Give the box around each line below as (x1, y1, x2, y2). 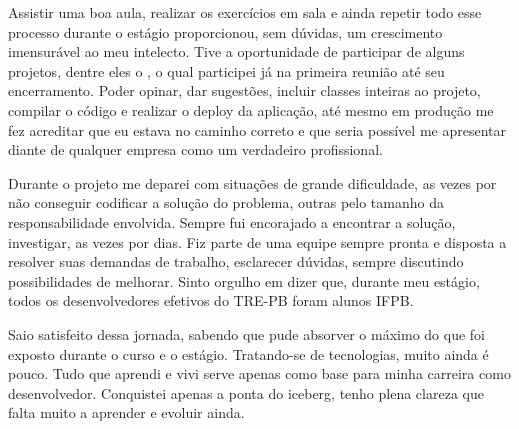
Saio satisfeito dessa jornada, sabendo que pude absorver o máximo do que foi (8, 323, 485, 344)
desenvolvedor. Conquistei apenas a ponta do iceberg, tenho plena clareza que (8, 382, 484, 403)
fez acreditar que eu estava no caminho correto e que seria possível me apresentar (8, 119, 506, 140)
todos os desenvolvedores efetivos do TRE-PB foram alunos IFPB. (8, 290, 414, 311)
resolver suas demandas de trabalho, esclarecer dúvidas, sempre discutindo (8, 251, 464, 272)
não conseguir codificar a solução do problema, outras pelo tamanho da (8, 192, 444, 213)
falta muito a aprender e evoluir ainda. (8, 402, 245, 423)
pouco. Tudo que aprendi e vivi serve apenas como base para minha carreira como (8, 363, 511, 384)
